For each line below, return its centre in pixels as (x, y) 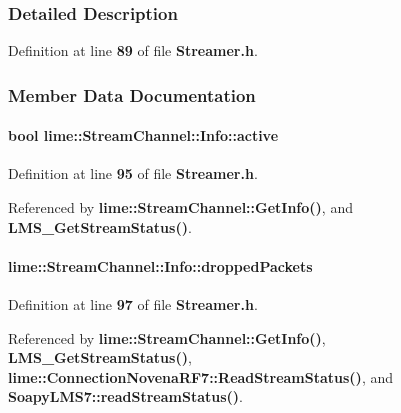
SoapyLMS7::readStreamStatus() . (125, 396)
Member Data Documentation (132, 94)
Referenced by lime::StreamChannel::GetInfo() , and (180, 207)
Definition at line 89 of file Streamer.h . (133, 50)
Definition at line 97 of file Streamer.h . (133, 304)
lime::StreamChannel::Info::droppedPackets (160, 265)
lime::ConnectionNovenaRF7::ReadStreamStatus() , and (201, 376)
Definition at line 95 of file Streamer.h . (133, 173)
